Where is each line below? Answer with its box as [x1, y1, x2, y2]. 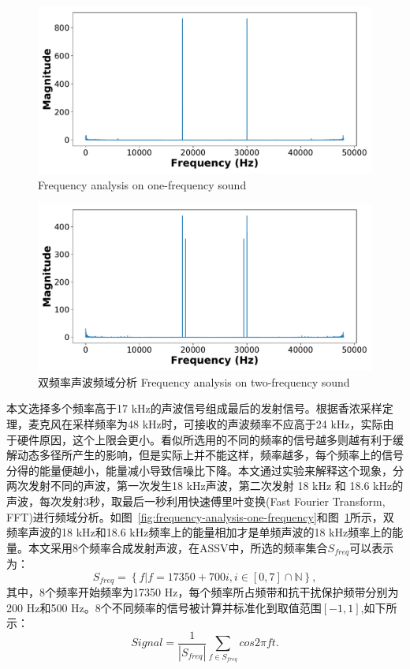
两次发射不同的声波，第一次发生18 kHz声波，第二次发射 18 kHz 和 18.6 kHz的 [6, 477, 404, 494]
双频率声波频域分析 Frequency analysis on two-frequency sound [38, 373, 350, 390]
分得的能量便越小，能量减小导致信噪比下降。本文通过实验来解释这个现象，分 [6, 462, 404, 478]
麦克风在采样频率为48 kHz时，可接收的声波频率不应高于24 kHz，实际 [28, 415, 383, 432]
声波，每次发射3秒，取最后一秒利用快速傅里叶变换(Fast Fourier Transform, [6, 492, 386, 509]
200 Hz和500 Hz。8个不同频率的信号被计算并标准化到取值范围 [6, 599, 322, 615]
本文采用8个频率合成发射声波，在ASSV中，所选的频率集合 [28, 539, 328, 555]
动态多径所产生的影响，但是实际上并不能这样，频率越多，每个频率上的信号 [17, 447, 404, 463]
